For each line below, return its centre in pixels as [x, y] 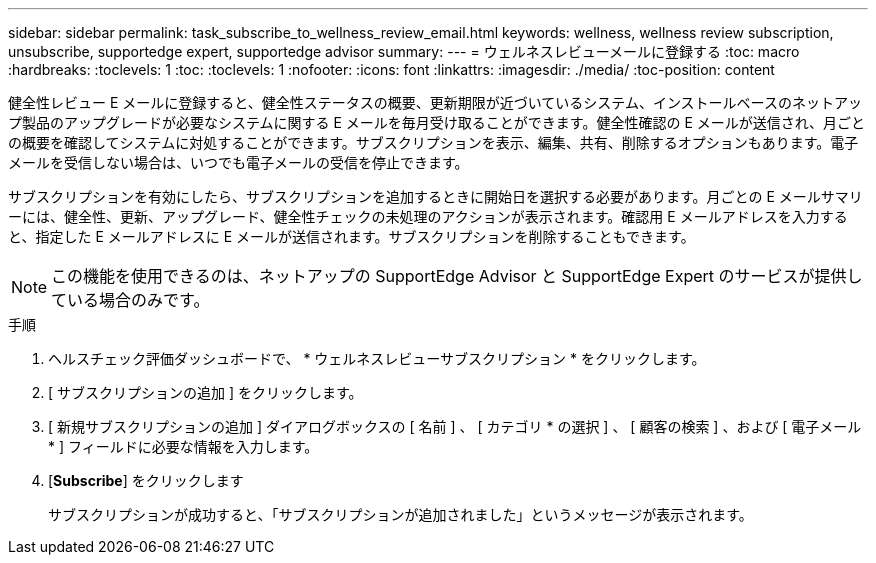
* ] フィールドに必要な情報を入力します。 [183, 446]
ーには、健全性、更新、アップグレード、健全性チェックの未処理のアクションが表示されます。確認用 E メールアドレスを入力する [428, 216]
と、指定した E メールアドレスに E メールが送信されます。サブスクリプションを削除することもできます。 [351, 236]
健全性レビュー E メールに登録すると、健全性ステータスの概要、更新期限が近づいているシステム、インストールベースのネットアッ [435, 102]
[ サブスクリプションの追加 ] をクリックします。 [205, 392]
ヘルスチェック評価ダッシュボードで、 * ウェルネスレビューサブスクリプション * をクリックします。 [377, 358]
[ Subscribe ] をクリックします [146, 480]
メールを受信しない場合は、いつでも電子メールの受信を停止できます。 [238, 162]
